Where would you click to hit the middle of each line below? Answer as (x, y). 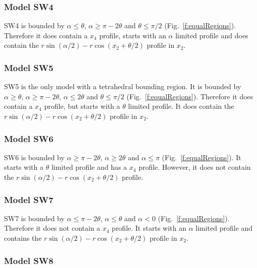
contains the (23, 238)
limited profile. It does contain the (181, 106)
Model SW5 (29, 67)
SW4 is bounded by (34, 25)
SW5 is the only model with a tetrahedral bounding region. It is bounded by (123, 86)
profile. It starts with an (149, 228)
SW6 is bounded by (34, 157)
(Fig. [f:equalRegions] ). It (201, 157)
